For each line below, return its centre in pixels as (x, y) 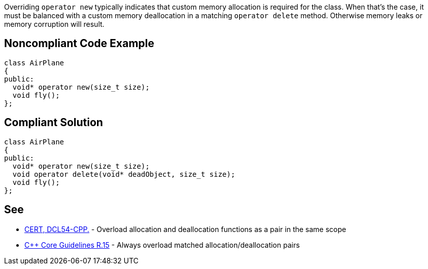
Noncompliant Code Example (79, 44)
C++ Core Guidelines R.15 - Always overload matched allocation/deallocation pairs (162, 245)
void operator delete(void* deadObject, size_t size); (124, 174)
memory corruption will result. (54, 24)
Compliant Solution (54, 123)
